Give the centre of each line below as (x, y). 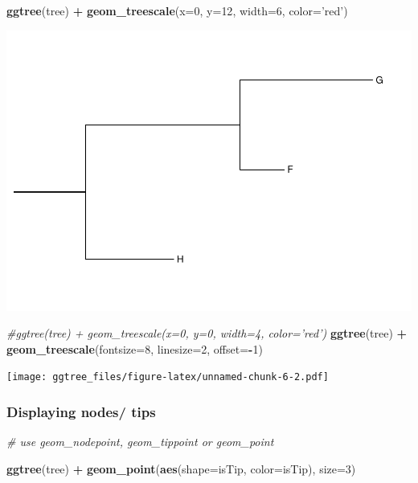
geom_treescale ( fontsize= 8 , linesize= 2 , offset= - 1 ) (135, 348)
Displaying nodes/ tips (81, 411)
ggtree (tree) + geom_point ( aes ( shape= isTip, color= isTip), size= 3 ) (181, 468)
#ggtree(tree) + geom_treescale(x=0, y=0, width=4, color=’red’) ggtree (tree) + (207, 333)
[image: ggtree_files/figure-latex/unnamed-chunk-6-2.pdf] (168, 377)
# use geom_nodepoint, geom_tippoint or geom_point (140, 442)
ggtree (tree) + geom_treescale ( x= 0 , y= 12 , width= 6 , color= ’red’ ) (177, 10)
